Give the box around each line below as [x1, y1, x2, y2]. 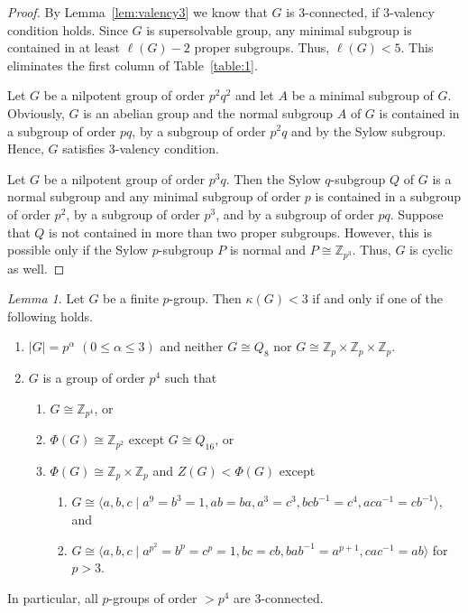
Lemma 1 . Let [7, 289, 85, 308]
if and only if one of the [312, 289, 444, 308]
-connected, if [305, 3, 380, 21]
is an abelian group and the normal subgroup [83, 103, 334, 122]
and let [235, 86, 274, 105]
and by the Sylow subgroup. [291, 121, 446, 140]
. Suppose [390, 204, 444, 223]
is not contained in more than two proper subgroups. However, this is [49, 222, 432, 241]
